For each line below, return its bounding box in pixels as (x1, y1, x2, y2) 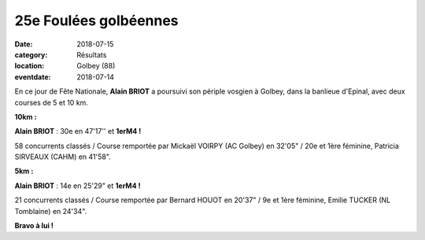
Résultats (76, 50, 107, 59)
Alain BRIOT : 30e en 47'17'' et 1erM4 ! (14, 127, 142, 136)
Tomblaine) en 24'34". (14, 206, 87, 216)
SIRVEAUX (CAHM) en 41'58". (14, 152, 112, 161)
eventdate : (14, 72, 51, 82)
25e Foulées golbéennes (14, 12, 179, 29)
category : (14, 50, 48, 59)
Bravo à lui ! (14, 221, 54, 231)
